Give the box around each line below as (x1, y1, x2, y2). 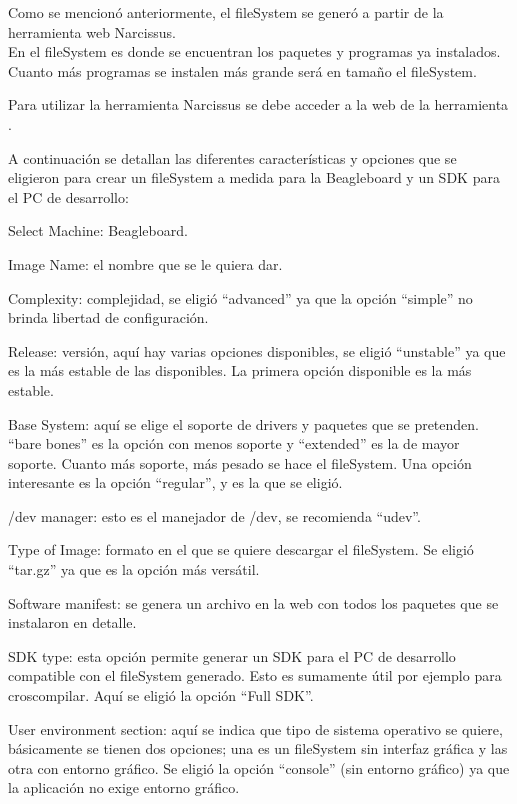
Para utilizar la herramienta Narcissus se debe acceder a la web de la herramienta (8, 94, 509, 115)
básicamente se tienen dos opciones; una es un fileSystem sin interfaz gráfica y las (8, 738, 508, 759)
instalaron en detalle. (8, 612, 137, 633)
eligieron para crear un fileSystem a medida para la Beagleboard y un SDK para (8, 167, 500, 188)
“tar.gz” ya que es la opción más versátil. (8, 559, 260, 580)
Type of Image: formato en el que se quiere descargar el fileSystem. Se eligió (8, 539, 474, 560)
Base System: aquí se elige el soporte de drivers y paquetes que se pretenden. (8, 413, 479, 434)
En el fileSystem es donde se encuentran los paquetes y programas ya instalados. (8, 41, 501, 62)
